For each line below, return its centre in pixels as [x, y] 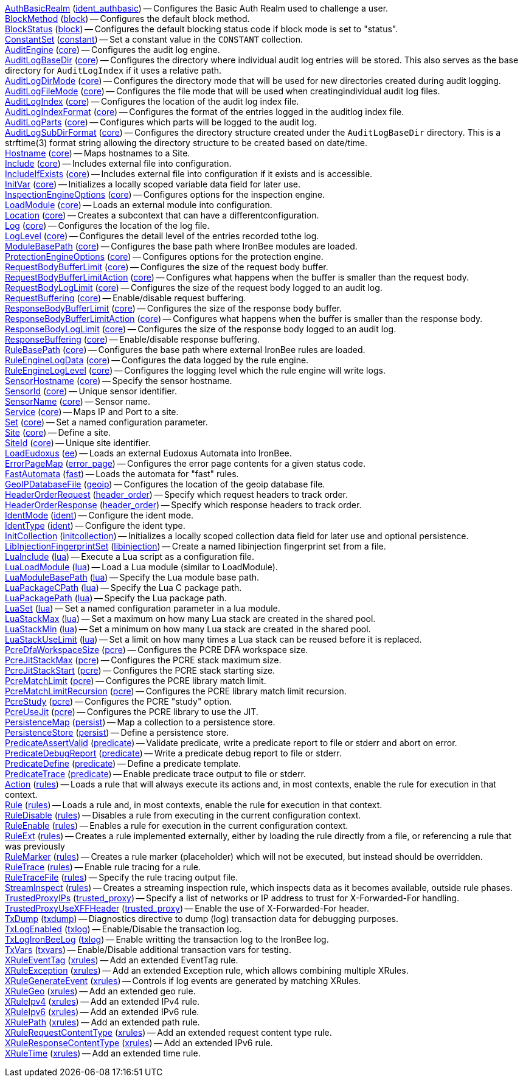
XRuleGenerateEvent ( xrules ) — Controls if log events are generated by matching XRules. [183, 981]
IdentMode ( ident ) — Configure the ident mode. [99, 515]
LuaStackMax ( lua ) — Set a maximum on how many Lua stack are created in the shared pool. [190, 619]
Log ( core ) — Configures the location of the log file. [107, 225]
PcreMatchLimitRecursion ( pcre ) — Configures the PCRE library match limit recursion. [176, 691]
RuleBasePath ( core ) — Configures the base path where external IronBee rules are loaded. [185, 350]
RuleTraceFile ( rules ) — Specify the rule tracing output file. [122, 877]
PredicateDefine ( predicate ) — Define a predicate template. [123, 763]
